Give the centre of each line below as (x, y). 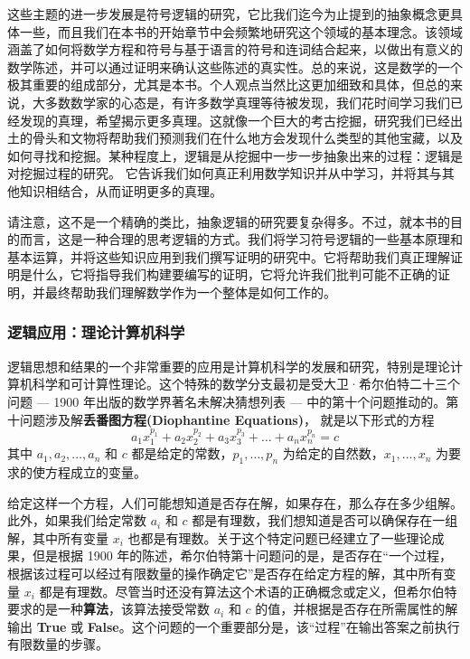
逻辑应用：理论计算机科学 (96, 332)
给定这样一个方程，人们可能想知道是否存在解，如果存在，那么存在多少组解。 (235, 502)
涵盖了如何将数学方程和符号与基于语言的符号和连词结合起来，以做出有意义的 (235, 49)
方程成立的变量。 (95, 472)
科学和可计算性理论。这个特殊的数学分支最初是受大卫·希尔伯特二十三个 (246, 384)
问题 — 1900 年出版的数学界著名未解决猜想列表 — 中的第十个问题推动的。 (227, 401)
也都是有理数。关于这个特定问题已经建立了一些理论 (280, 537)
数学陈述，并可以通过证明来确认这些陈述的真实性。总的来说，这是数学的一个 (235, 66)
